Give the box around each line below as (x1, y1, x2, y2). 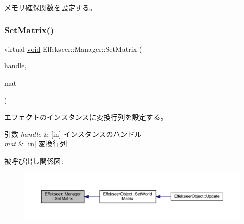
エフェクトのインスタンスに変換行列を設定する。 (4, 111, 168, 122)
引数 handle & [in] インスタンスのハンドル (4, 128, 142, 139)
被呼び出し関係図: (4, 155, 63, 166)
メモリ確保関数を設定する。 (4, 2, 97, 12)
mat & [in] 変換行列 (4, 138, 67, 149)
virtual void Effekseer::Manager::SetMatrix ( (4, 43, 142, 54)
